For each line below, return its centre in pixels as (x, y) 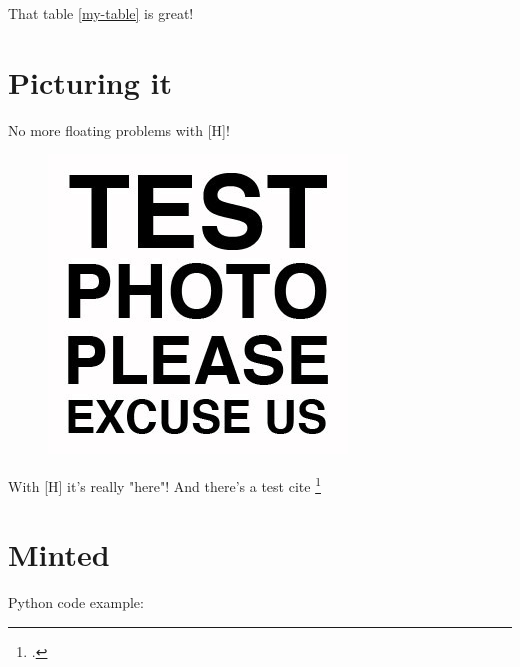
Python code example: (76, 602)
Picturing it (90, 81)
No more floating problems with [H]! (119, 129)
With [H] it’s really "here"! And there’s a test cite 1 (164, 484)
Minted (59, 554)
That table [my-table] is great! (101, 13)
